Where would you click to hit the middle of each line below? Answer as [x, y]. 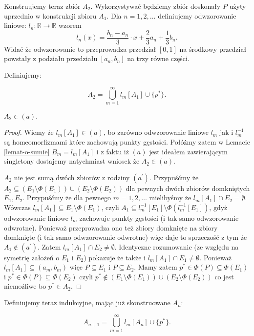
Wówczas [17, 207]
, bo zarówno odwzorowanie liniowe [156, 132]
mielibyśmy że [170, 198]
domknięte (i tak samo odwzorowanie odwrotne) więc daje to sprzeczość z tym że [126, 237]
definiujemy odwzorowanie [197, 15]
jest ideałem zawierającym [188, 151]
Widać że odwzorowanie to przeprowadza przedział [80, 49]
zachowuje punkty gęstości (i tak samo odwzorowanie [159, 218]
